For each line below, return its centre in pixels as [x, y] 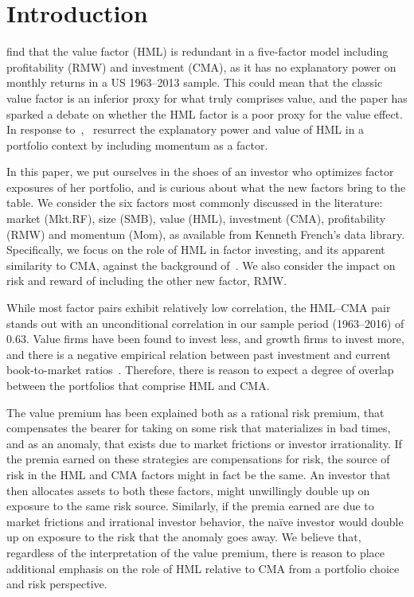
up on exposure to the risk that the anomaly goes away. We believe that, [184, 537]
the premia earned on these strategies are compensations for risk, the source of [198, 459]
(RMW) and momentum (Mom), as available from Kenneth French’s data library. [206, 234]
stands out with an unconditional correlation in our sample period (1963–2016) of [205, 323]
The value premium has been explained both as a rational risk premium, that [195, 412]
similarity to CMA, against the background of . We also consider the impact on [201, 265]
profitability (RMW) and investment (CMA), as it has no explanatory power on [201, 66]
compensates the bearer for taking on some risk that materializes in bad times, [199, 428]
